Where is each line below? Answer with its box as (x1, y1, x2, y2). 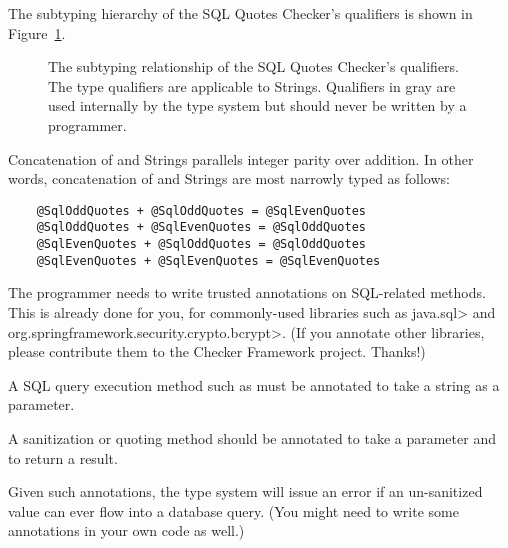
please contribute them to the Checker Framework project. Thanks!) (8, 341, 426, 362)
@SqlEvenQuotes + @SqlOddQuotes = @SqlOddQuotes (36, 237, 366, 252)
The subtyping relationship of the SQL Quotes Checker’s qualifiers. (48, 56, 459, 77)
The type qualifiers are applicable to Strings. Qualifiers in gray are (48, 75, 456, 96)
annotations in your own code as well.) (8, 520, 245, 541)
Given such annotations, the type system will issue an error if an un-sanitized (8, 481, 483, 502)
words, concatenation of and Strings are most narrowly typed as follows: (8, 168, 450, 189)
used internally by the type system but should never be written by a (48, 95, 467, 116)
